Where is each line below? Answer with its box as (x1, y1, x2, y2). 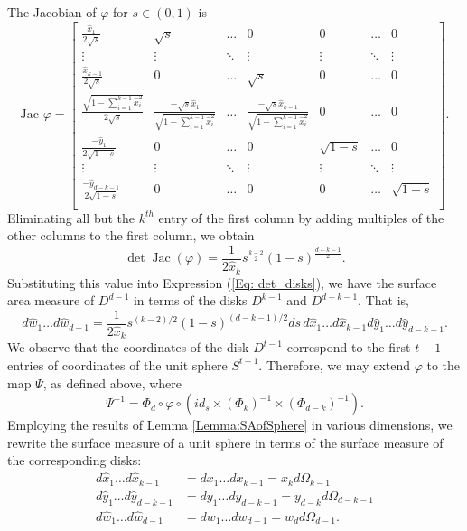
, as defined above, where (42, 373, 182, 392)
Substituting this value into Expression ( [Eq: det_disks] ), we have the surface (7, 273, 437, 292)
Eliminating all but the (7, 208, 135, 227)
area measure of (7, 291, 95, 310)
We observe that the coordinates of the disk (7, 338, 249, 357)
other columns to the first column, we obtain (7, 226, 255, 245)
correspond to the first (286, 338, 411, 357)
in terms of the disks (133, 291, 248, 310)
